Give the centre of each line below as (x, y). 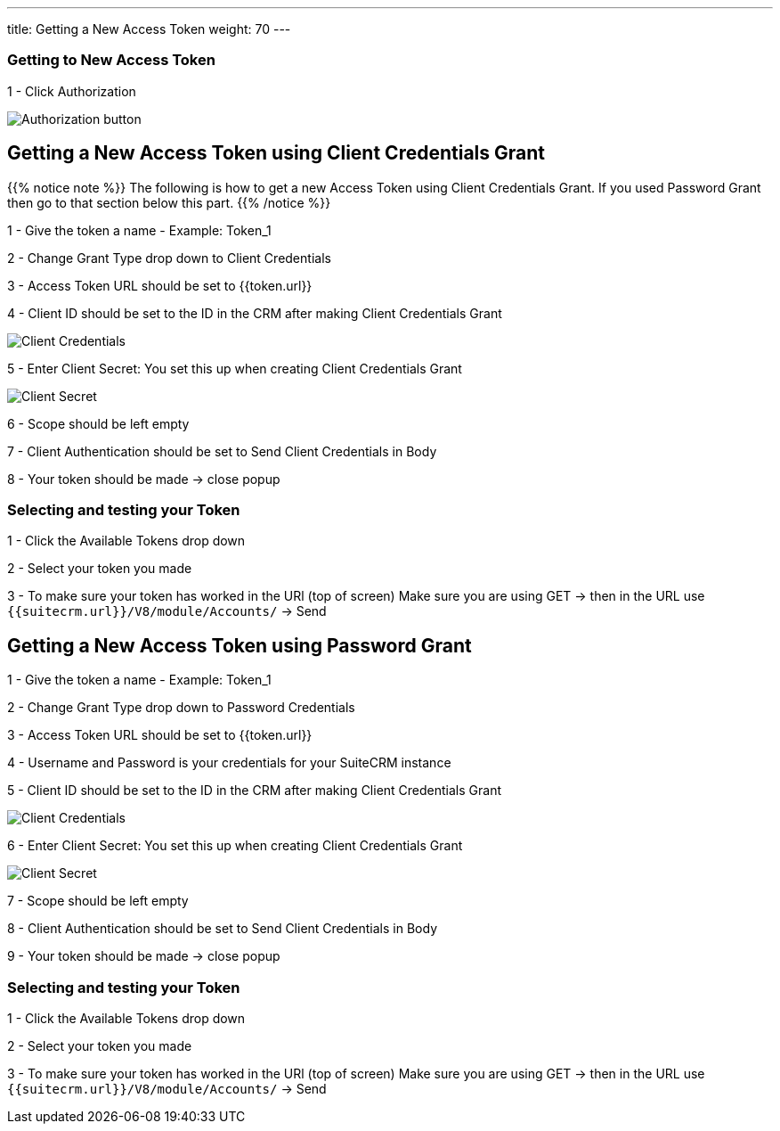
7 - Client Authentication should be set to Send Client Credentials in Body (222, 451)
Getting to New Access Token (111, 60)
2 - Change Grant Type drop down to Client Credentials (169, 258)
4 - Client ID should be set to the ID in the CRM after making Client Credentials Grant (255, 313)
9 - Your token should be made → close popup (144, 956)
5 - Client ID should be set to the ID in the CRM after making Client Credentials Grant (255, 791)
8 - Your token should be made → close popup (144, 479)
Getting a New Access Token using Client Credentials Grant (276, 153)
